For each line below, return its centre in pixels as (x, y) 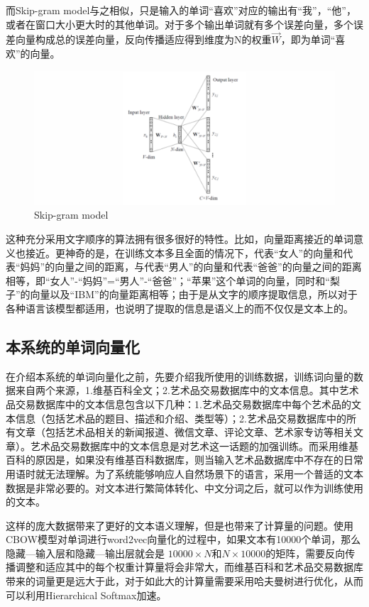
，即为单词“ (308, 39)
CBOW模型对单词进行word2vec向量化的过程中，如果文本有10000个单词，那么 (183, 539)
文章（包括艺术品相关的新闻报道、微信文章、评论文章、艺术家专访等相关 (184, 432)
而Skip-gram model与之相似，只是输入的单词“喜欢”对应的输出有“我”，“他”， (181, 10)
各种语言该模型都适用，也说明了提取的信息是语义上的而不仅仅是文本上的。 (180, 308)
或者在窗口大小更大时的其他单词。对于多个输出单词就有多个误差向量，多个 (180, 24)
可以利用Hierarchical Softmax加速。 (86, 595)
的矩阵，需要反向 (305, 553)
